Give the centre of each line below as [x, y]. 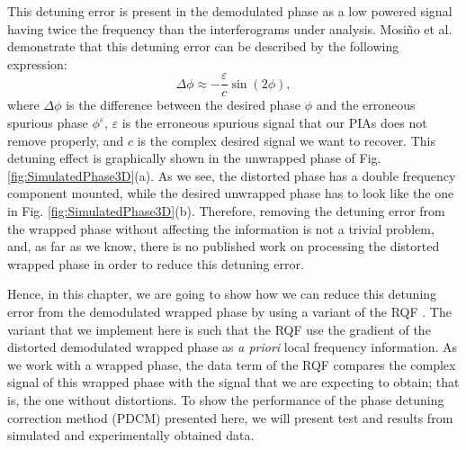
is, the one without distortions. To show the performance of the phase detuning [226, 399]
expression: [37, 63]
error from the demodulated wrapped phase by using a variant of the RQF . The [229, 311]
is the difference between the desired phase [183, 105]
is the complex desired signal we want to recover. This [286, 140]
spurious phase [48, 123]
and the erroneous [366, 105]
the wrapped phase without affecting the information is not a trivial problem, [221, 228]
